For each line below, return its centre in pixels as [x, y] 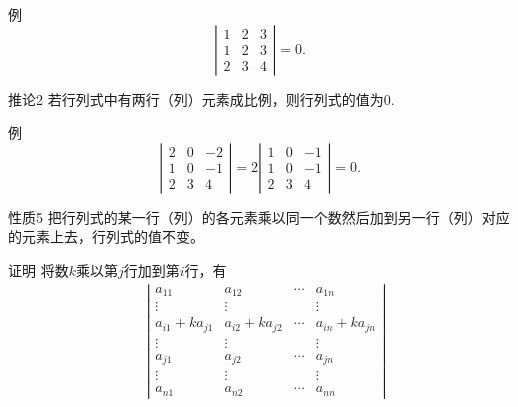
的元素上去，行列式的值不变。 [106, 236]
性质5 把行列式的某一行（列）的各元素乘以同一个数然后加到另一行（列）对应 [259, 216]
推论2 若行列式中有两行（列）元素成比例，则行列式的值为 [196, 98]
